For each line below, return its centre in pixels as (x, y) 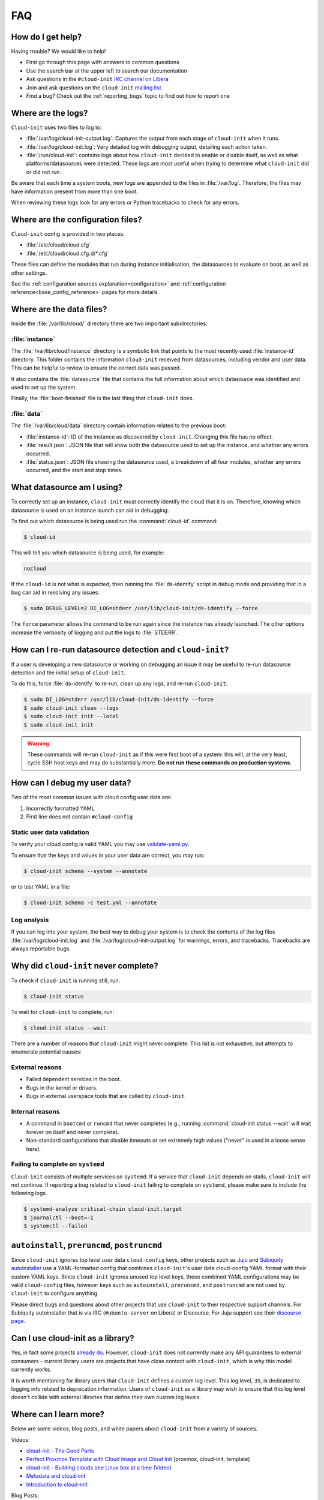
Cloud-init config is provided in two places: (68, 233)
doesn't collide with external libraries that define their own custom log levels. (106, 1397)
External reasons (37, 1067)
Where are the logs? (49, 113)
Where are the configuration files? (76, 219)
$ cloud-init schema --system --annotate (85, 871)
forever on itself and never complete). (73, 1132)
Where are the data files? (59, 309)
